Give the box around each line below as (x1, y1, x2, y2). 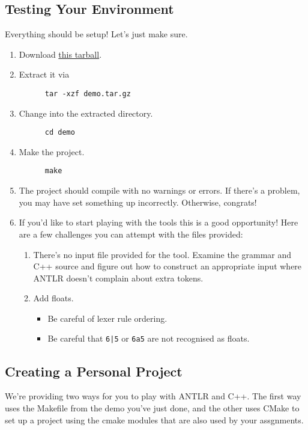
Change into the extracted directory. (19, 106, 153, 119)
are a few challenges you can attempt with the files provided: (19, 227, 243, 240)
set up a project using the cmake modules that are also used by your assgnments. (5, 413, 304, 426)
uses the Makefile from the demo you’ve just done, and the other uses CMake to (5, 401, 300, 414)
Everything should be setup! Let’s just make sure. (5, 28, 188, 40)
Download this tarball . (19, 48, 102, 60)
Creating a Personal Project (5, 361, 183, 380)
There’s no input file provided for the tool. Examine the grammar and (33, 248, 292, 260)
